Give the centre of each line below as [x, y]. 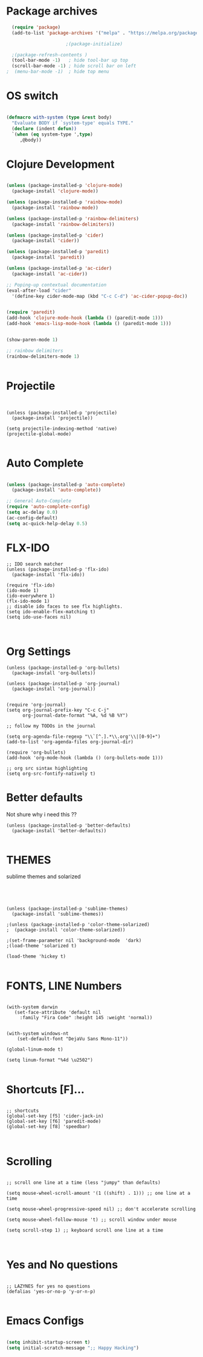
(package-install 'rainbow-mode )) [55, 208]
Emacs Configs [45, 1321]
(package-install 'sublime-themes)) [58, 914]
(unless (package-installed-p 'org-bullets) [63, 668]
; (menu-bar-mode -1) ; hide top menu [58, 72]
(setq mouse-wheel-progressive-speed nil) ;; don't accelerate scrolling [101, 1209]
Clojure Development [60, 164]
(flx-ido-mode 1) [28, 601]
